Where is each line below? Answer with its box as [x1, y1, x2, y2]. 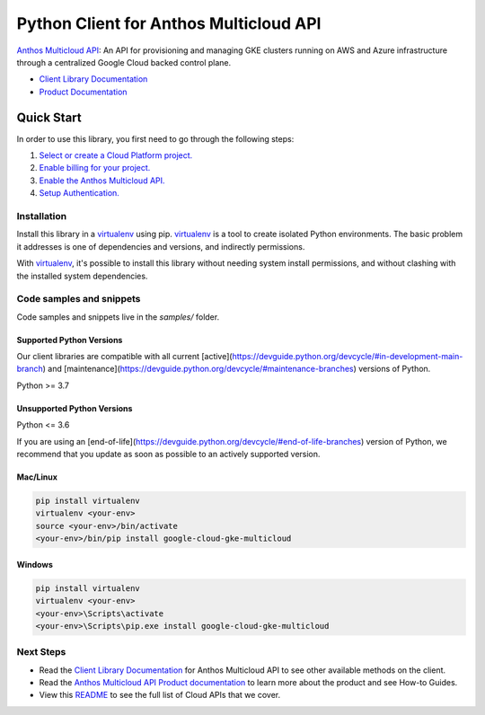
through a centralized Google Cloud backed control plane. [16, 57, 232, 67]
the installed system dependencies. [16, 270, 148, 281]
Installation [16, 209, 67, 222]
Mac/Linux [16, 472, 58, 482]
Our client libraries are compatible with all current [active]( [16, 351, 233, 362]
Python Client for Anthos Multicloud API [16, 13, 322, 33]
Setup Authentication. [39, 188, 120, 199]
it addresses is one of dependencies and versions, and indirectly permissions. [16, 241, 305, 252]
